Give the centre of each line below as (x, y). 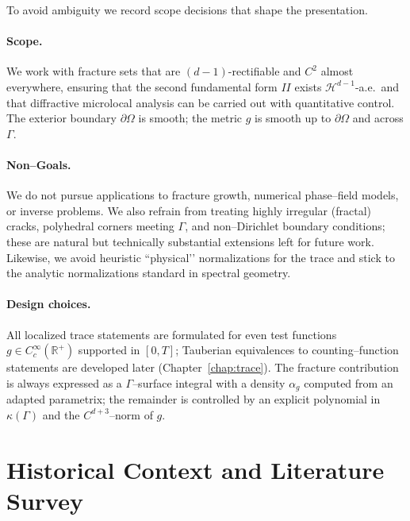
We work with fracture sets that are (94, 71)
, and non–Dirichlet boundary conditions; (285, 226)
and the (61, 414)
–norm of (131, 414)
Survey (45, 500)
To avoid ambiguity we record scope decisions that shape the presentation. (187, 10)
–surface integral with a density (209, 382)
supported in (109, 350)
